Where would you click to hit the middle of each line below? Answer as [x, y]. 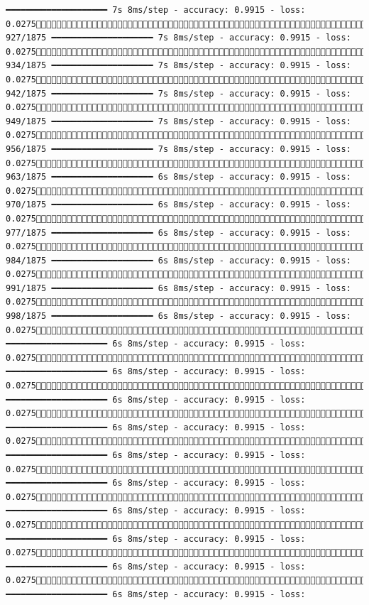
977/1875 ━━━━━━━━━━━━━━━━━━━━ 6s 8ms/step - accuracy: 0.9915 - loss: [178, 233]
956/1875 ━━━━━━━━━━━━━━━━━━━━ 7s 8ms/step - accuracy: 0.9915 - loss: [178, 149]
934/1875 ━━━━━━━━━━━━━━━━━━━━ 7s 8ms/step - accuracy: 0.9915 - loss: [178, 66]
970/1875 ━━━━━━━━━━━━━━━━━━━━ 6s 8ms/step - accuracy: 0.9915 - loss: [178, 205]
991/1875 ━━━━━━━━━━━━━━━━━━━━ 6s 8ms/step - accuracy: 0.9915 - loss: [178, 288]
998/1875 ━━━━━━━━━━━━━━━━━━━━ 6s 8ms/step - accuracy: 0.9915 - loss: [178, 316]
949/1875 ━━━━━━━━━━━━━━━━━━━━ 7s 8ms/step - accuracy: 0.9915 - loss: [178, 121]
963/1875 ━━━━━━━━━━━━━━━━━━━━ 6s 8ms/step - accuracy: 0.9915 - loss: [178, 177]
